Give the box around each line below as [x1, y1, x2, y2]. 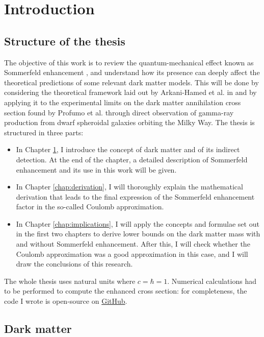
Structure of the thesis [4, 33, 125, 49]
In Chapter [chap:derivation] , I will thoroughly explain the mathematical [16, 181, 243, 192]
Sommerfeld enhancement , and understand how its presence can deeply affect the [4, 67, 260, 78]
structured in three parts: [4, 127, 84, 137]
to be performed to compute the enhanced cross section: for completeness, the [4, 285, 247, 296]
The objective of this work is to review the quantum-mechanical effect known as [4, 57, 254, 67]
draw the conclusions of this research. [16, 258, 133, 269]
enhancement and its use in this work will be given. [16, 164, 177, 175]
